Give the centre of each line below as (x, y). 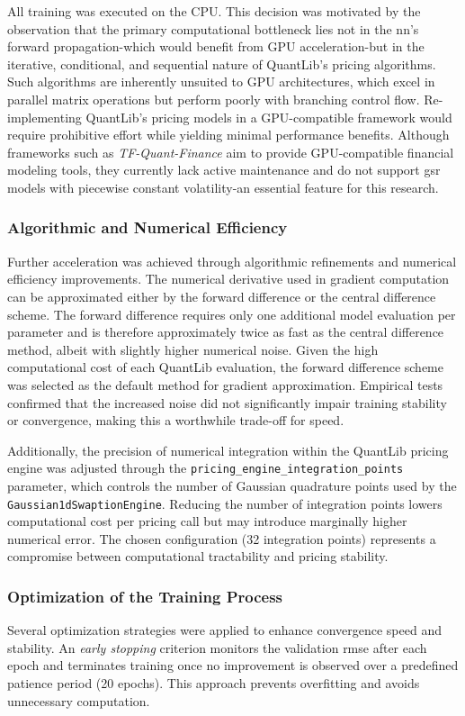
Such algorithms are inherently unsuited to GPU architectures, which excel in (221, 82)
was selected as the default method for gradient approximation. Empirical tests (225, 384)
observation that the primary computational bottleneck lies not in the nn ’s (213, 28)
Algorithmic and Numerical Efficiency (148, 227)
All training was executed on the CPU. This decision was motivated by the (214, 11)
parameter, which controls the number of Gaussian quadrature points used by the (232, 485)
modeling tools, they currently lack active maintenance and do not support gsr (224, 170)
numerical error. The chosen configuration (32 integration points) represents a (222, 538)
